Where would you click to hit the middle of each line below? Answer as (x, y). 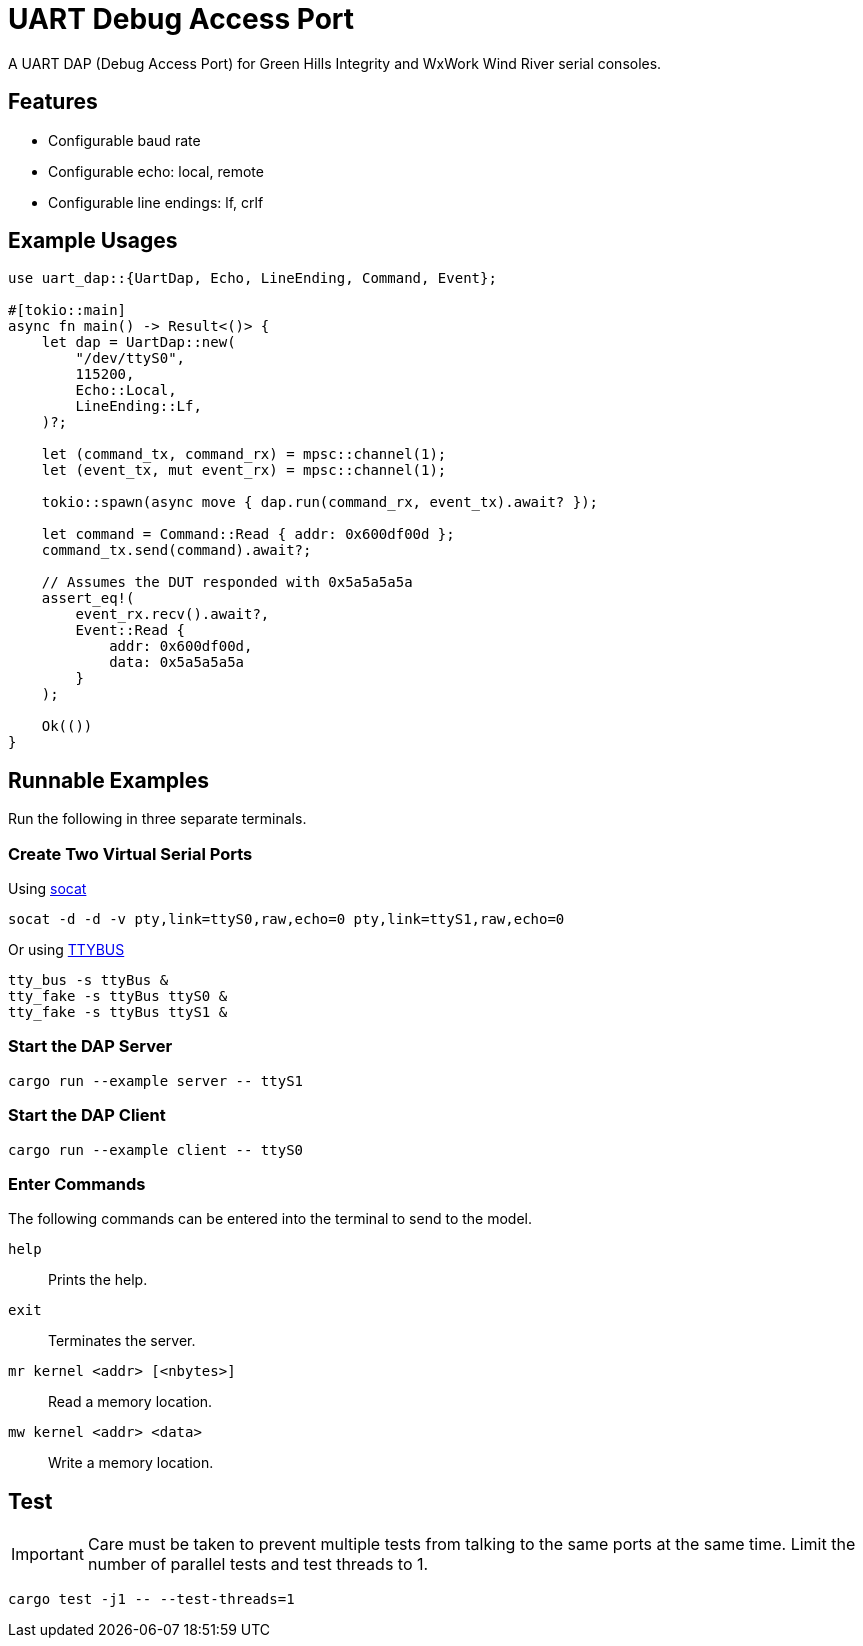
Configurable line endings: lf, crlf (156, 202)
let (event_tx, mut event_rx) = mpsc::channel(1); (244, 470)
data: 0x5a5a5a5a (177, 662)
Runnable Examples (109, 780)
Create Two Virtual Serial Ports (130, 853)
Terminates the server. (122, 1341)
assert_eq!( (88, 598)
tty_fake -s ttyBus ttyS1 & (118, 1012)
